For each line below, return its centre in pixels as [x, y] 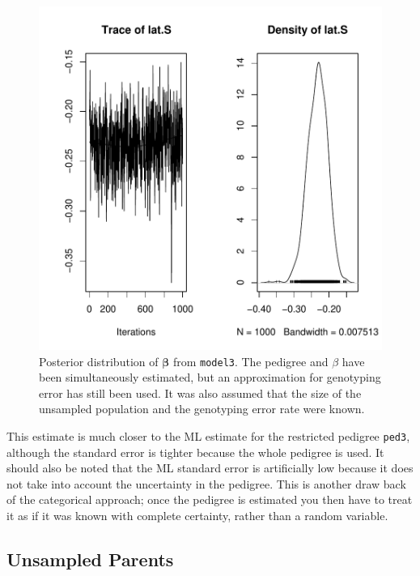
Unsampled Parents [90, 559]
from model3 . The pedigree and [250, 361]
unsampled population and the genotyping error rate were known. [202, 409]
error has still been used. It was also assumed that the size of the [200, 393]
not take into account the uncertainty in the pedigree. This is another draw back [206, 483]
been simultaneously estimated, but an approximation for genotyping [210, 377]
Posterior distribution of [99, 361]
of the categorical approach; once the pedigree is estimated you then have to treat [210, 499]
